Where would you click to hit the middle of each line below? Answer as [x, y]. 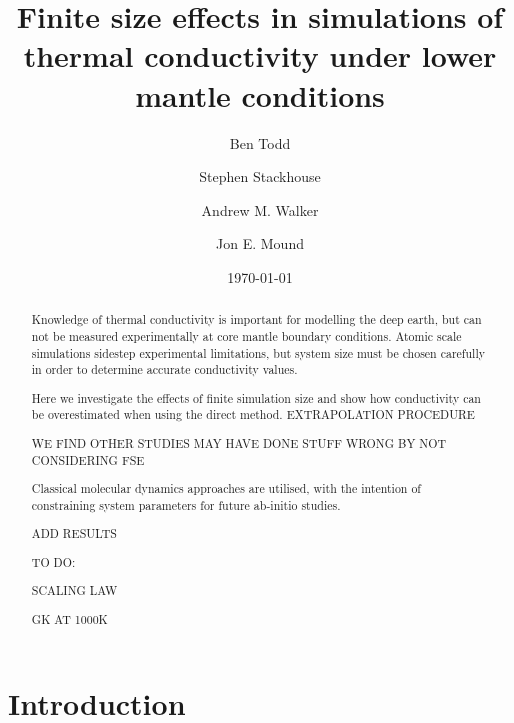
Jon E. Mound [260, 243]
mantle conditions [260, 94]
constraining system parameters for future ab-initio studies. [186, 504]
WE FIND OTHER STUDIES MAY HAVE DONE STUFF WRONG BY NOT [239, 442]
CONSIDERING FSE [88, 459]
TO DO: [53, 561]
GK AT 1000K [69, 619]
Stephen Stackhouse [260, 176]
